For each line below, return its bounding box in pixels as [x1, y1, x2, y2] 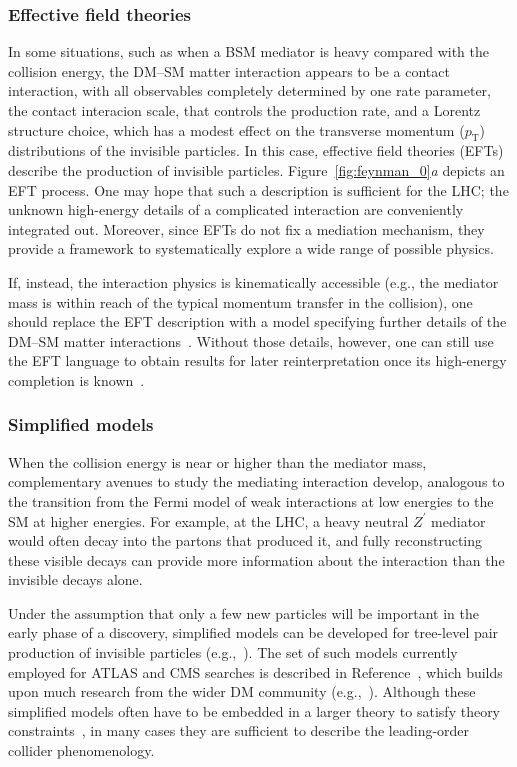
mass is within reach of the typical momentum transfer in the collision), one [8, 291, 473, 312]
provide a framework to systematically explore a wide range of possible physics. [8, 238, 494, 259]
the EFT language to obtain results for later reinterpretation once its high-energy [8, 350, 507, 371]
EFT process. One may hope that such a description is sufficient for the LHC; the [8, 179, 509, 200]
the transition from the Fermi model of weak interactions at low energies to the [8, 490, 494, 511]
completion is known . [8, 369, 145, 390]
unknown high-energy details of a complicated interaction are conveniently [8, 199, 464, 220]
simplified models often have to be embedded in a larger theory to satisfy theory [8, 700, 501, 721]
